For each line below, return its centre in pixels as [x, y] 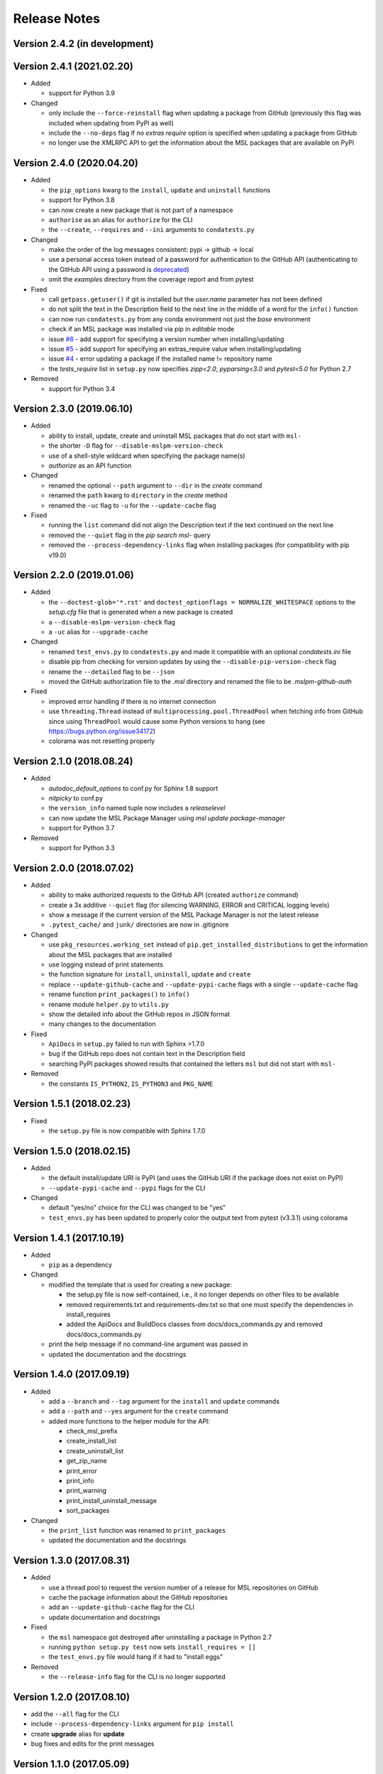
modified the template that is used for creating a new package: [140, 1284]
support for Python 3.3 [82, 847]
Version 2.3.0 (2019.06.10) [73, 409]
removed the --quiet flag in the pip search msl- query [129, 535]
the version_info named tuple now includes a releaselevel [137, 808]
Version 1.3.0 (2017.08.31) [72, 1561]
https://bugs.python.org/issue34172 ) [102, 731]
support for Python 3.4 [82, 389]
